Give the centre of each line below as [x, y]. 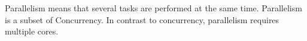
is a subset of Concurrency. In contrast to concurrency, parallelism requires [142, 19]
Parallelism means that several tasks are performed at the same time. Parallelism [153, 8]
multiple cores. [32, 31]
